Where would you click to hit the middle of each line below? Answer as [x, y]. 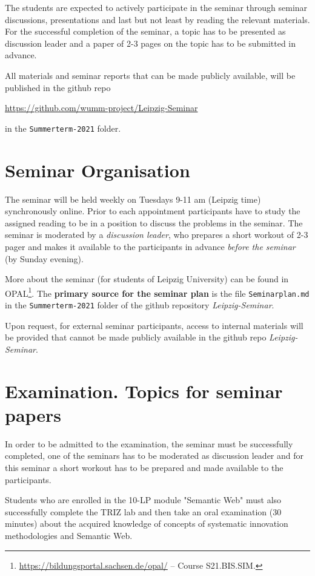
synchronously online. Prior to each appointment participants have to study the [153, 211]
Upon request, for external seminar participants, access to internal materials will [154, 325]
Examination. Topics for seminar [144, 391]
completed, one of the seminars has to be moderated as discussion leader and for [154, 456]
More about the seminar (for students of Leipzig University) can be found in [147, 279]
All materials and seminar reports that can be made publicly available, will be [150, 75]
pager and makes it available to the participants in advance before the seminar [150, 246]
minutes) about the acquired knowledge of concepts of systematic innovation [147, 523]
